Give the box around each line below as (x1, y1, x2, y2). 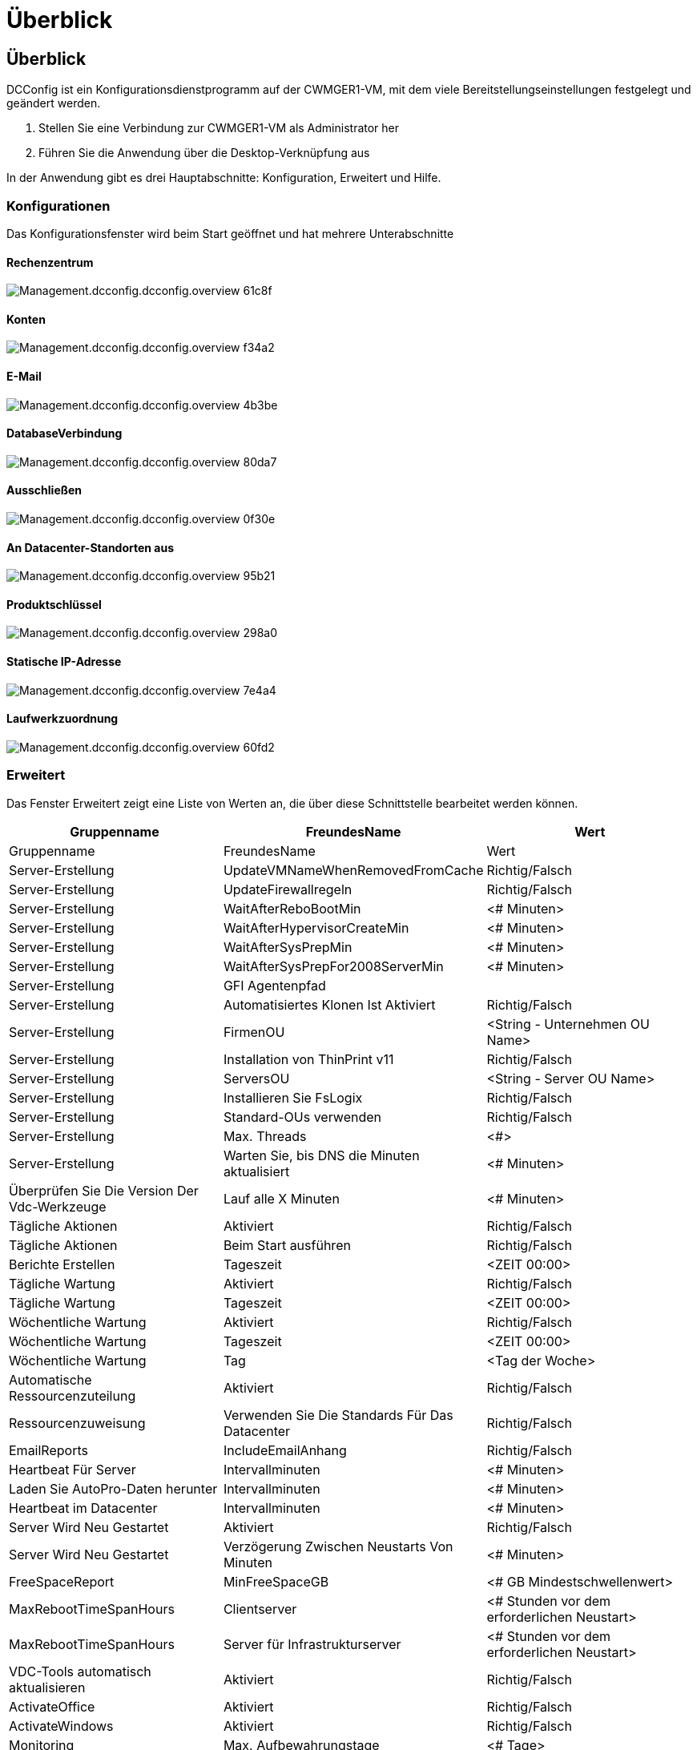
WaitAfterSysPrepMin (223, 938, 353, 955)
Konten (6, 312, 46, 326)
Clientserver (223, 1600, 297, 1617)
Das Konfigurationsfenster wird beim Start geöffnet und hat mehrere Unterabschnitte (6, 226, 454, 240)
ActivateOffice (9, 1698, 95, 1715)
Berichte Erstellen (9, 1256, 115, 1272)
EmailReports (9, 1442, 88, 1458)
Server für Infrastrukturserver (223, 1635, 401, 1652)
